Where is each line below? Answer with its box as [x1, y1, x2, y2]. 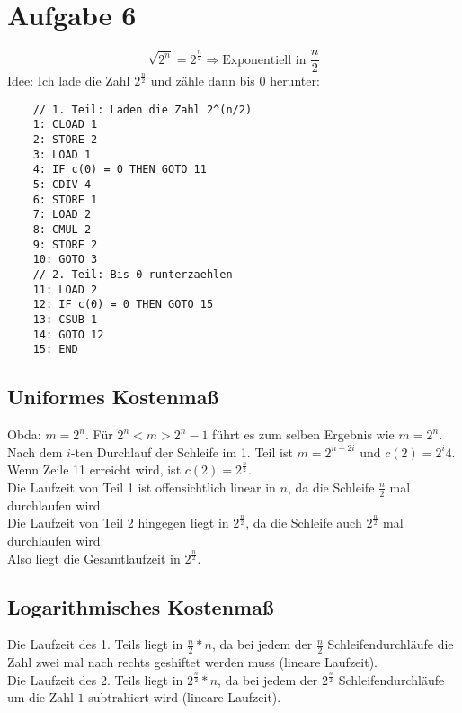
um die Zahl [7, 688, 74, 707]
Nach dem [7, 442, 63, 461]
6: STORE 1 [32, 193, 98, 206]
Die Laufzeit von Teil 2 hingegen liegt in [7, 513, 229, 532]
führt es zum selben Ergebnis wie [212, 425, 395, 444]
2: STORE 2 [32, 133, 98, 147]
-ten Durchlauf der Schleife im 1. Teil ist [70, 442, 293, 461]
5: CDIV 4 [32, 178, 92, 192]
